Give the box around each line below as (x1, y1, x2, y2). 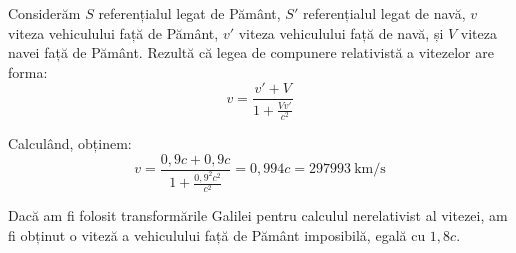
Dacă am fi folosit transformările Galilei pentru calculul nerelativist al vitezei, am (8, 205, 508, 226)
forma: (8, 61, 48, 82)
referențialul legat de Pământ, (98, 3, 281, 23)
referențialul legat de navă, (302, 3, 466, 23)
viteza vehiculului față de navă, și (238, 22, 444, 43)
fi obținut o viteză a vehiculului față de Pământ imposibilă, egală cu (8, 225, 426, 246)
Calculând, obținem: (8, 132, 132, 153)
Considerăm (8, 3, 81, 23)
